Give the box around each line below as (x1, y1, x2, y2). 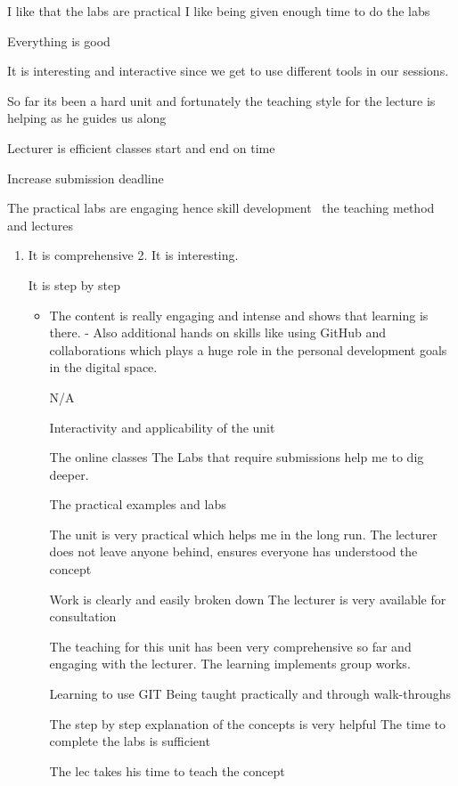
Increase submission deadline (7, 168, 164, 187)
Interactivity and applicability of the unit (49, 417, 275, 436)
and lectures (7, 215, 74, 234)
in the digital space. (49, 358, 158, 377)
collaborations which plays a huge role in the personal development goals (49, 340, 447, 359)
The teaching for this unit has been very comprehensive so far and (49, 636, 412, 655)
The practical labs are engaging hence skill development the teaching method (7, 199, 435, 217)
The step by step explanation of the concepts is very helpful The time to (49, 714, 446, 733)
